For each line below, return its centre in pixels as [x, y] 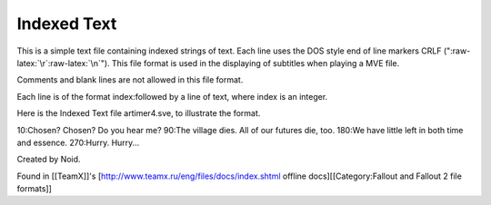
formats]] [34, 189]
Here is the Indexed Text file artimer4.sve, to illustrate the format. [139, 113]
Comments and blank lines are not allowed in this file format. [130, 80]
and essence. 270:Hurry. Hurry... [78, 142]
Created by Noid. [49, 160]
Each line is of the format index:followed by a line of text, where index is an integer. [172, 96]
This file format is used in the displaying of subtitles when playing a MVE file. [256, 63]
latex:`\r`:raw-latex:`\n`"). [63, 63]
